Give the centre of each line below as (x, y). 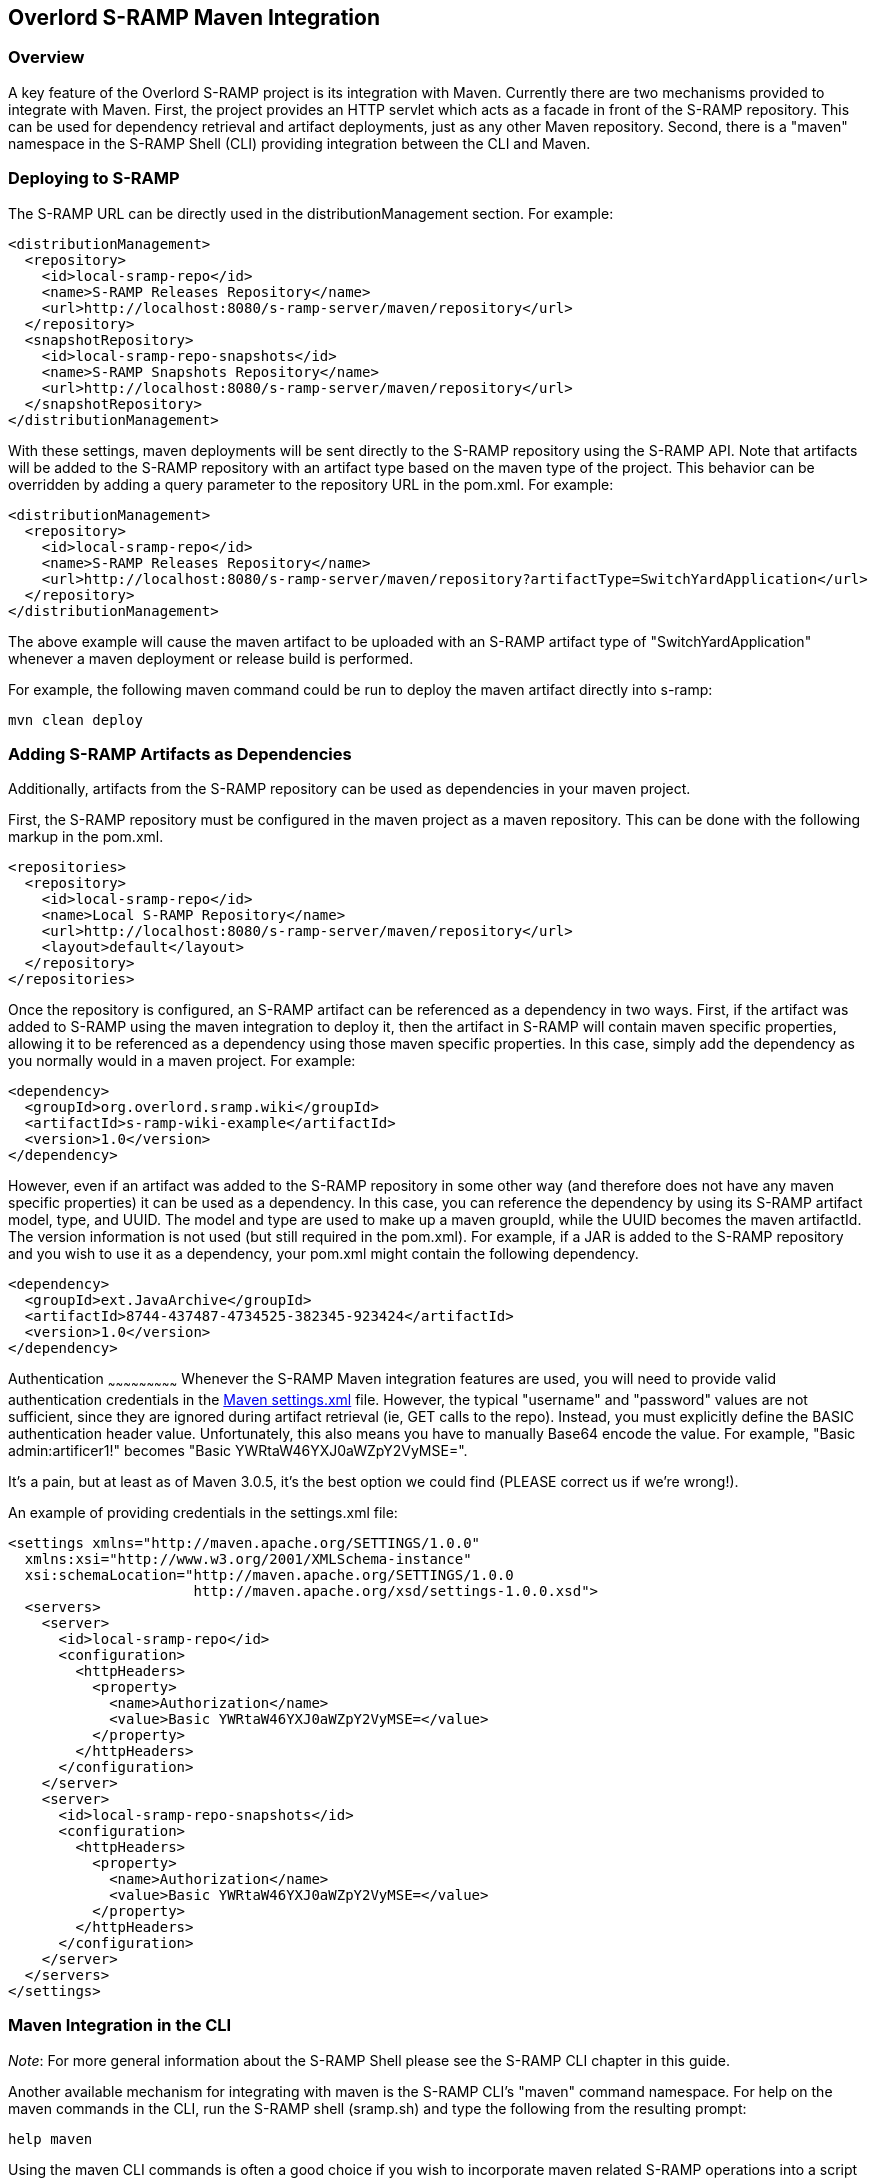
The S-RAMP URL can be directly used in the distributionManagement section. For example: (311, 213)
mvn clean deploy (75, 719)
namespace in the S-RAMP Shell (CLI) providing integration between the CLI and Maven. (299, 143)
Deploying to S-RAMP (94, 178)
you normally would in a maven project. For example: (182, 1061)
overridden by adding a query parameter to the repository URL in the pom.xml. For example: (311, 484)
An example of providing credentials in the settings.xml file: (203, 1513)
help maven (50, 2138)
